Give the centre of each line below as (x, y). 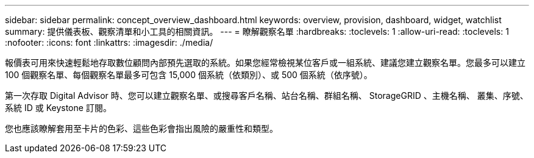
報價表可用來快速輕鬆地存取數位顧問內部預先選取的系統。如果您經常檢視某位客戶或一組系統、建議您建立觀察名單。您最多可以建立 (265, 63)
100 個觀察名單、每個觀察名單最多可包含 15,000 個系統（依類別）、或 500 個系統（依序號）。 (189, 75)
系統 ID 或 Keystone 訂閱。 (58, 108)
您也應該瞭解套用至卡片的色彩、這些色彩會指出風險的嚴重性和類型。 (141, 128)
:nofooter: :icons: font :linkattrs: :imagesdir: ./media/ (109, 42)
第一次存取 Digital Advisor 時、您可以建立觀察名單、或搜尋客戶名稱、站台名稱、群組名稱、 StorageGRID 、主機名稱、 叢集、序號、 (267, 95)
